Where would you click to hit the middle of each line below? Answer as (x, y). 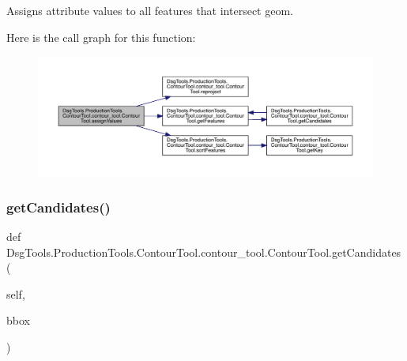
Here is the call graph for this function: (101, 37)
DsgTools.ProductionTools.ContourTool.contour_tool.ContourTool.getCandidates (204, 252)
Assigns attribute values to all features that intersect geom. (150, 10)
